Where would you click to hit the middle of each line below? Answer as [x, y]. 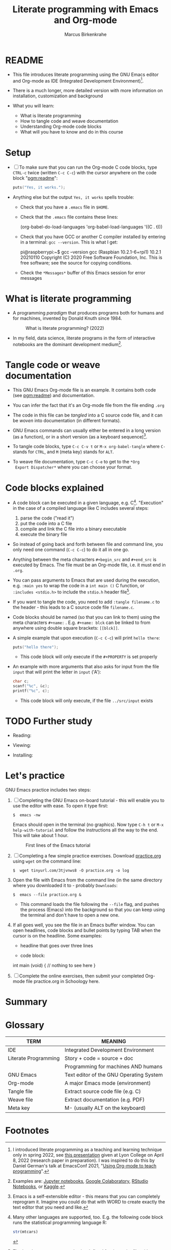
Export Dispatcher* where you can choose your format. [74, 467]
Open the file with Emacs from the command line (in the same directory [88, 880]
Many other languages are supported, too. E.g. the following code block [88, 1217]
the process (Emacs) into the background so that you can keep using [93, 909]
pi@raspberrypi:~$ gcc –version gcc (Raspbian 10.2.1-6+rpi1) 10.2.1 [91, 252]
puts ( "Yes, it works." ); [39, 188]
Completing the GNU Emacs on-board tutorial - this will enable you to [92, 800]
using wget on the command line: [47, 861]
